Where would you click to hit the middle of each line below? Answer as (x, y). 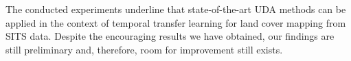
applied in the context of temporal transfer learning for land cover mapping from (176, 22)
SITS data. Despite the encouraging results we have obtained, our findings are (170, 36)
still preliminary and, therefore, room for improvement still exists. (144, 49)
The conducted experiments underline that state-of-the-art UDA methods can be (176, 9)
